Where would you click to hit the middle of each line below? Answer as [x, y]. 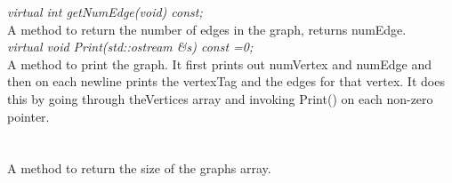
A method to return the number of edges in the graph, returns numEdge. [207, 29]
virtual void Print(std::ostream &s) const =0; [130, 47]
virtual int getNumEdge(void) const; [105, 12]
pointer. [28, 116]
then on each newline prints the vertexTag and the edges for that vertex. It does [226, 81]
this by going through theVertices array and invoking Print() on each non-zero [220, 98]
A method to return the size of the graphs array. [139, 168]
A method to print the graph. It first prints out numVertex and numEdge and [219, 64]
